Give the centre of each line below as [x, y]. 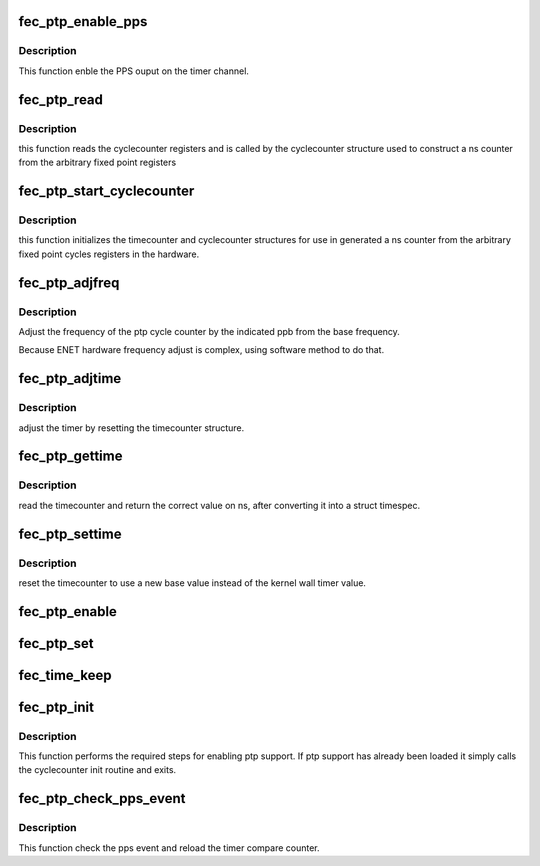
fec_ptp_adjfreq [69, 282]
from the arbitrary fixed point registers [97, 162]
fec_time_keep [65, 675]
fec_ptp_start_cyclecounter [106, 191]
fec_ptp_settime [70, 533]
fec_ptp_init [56, 706]
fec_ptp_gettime [70, 456]
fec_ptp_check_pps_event [102, 798]
